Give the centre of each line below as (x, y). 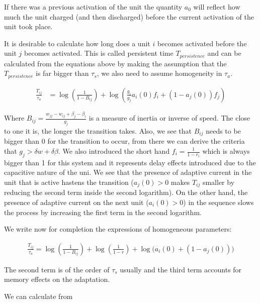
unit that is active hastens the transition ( (69, 182)
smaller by (219, 182)
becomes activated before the (202, 43)
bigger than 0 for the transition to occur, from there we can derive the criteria (124, 141)
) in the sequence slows (219, 202)
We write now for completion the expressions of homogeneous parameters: (118, 229)
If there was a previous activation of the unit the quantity (93, 7)
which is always (226, 151)
